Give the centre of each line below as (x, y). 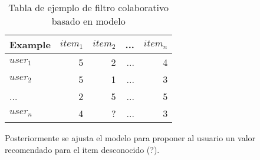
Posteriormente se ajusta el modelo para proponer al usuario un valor (130, 138)
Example (30, 44)
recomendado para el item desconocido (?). (82, 149)
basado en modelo (88, 21)
